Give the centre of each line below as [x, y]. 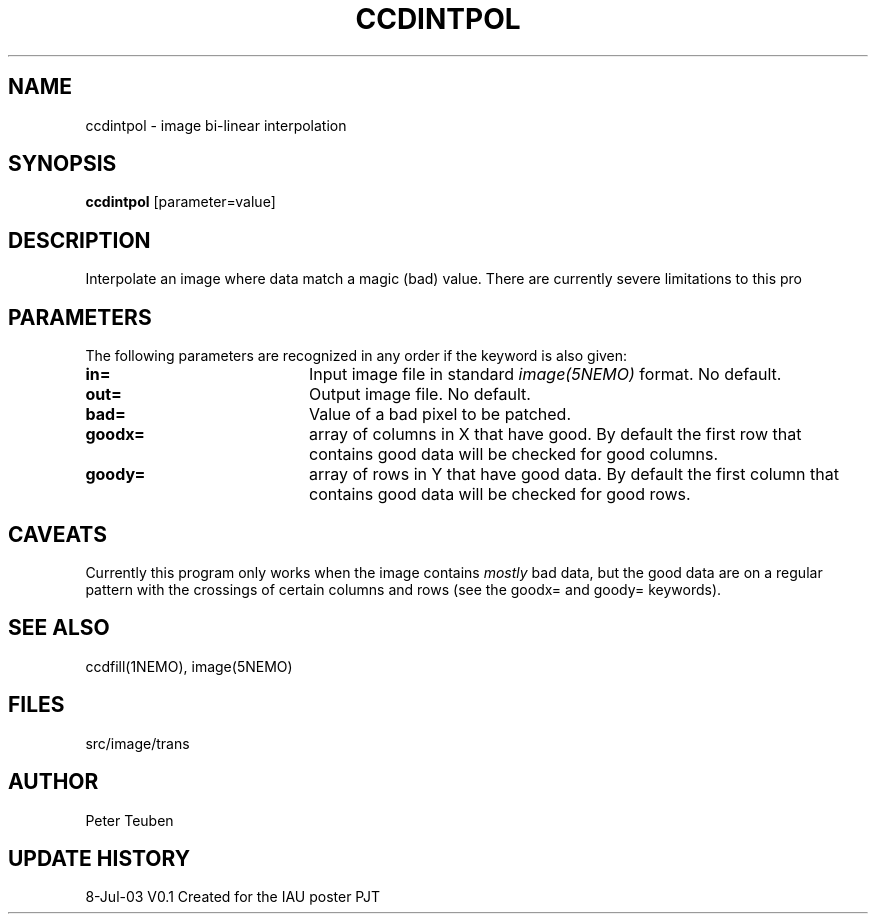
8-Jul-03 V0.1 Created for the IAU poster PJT [232, 897]
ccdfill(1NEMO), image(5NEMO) [189, 666]
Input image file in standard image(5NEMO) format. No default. [545, 374]
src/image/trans [137, 743]
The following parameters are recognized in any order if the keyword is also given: [356, 356]
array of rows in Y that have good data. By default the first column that [573, 474]
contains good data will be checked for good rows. [499, 494]
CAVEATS [57, 534]
